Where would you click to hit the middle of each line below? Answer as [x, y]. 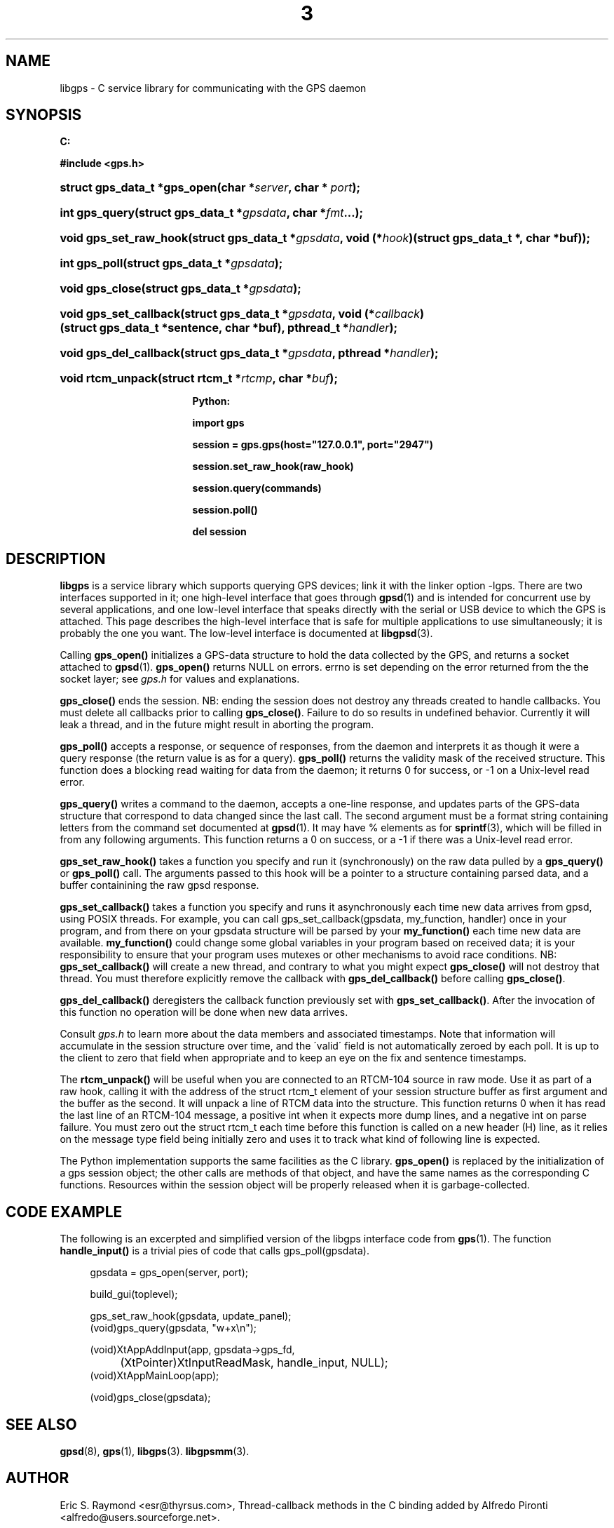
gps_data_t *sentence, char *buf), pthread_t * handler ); [248, 328]
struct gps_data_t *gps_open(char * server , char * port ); [210, 188]
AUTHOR [37, 1478]
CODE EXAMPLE [64, 1212]
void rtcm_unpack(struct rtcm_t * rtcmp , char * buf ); [199, 378]
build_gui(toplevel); [134, 1294]
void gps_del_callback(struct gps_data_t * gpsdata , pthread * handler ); [249, 353]
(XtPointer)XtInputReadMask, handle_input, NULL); [254, 1363]
